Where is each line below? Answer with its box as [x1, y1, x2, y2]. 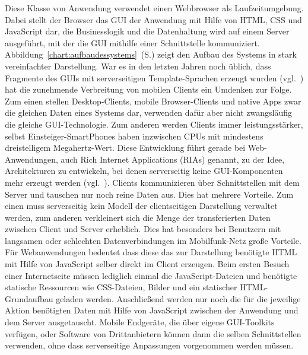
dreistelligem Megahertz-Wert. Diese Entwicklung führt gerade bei [5, 141, 246, 154]
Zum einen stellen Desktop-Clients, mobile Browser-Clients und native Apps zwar [5, 94, 301, 107]
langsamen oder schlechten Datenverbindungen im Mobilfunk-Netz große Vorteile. [5, 234, 301, 246]
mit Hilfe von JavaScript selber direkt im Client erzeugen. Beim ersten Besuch [5, 258, 290, 270]
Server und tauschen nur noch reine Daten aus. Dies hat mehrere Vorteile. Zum [5, 188, 294, 200]
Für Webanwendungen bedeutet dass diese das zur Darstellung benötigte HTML [5, 246, 297, 258]
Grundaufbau [5, 292, 53, 305]
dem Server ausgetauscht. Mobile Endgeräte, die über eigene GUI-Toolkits [5, 316, 275, 328]
